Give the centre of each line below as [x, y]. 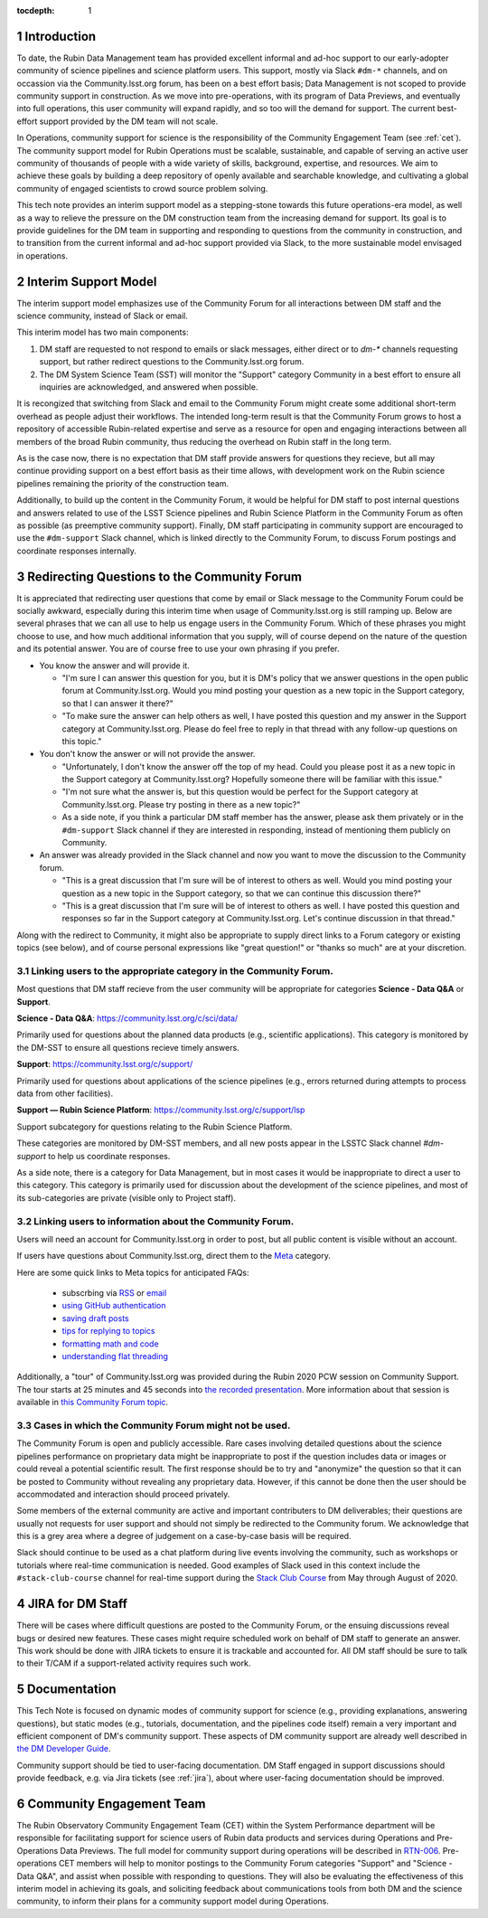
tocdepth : [36, 10]
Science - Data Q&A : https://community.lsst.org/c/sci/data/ [127, 1018]
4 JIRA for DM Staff [72, 1604]
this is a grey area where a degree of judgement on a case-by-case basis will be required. [184, 1536]
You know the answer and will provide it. [114, 666]
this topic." [82, 741]
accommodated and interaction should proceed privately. [123, 1494]
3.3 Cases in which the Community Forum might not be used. [154, 1425]
